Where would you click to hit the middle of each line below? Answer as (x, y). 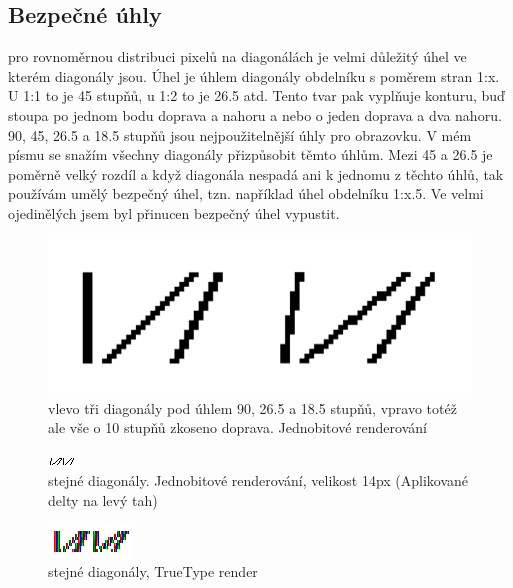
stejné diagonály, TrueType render (153, 571)
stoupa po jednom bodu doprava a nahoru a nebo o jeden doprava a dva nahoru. (255, 114)
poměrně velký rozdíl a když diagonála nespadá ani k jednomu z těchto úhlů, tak (256, 173)
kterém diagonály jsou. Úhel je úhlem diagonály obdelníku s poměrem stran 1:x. (254, 75)
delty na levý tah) (103, 500)
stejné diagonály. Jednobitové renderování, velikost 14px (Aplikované (258, 480)
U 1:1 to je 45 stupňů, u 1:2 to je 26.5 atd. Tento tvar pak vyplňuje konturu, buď (256, 95)
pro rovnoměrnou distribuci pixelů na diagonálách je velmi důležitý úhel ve (237, 56)
